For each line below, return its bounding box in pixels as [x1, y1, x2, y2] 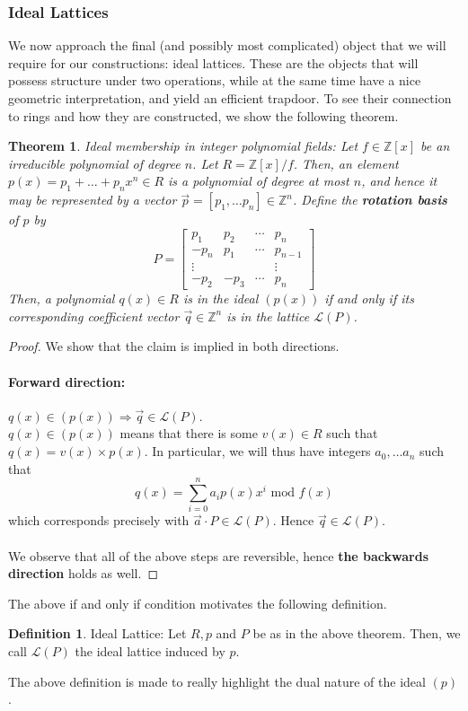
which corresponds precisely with [8, 511, 190, 530]
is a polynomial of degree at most [168, 171, 349, 190]
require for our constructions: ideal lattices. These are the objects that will [8, 53, 419, 72]
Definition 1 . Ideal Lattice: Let [8, 624, 187, 643]
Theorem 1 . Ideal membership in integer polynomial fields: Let [8, 136, 358, 155]
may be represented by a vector [8, 190, 177, 209]
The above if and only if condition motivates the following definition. [8, 593, 387, 612]
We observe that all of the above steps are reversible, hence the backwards [8, 546, 429, 565]
